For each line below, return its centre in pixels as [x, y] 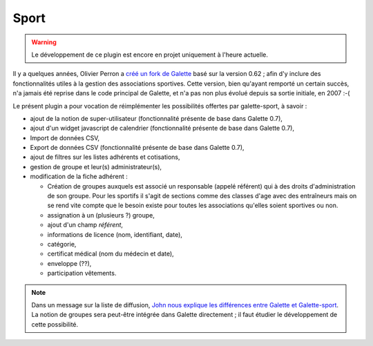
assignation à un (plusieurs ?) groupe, [101, 215]
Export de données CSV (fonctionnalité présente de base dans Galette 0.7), [137, 148]
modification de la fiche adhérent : [79, 177]
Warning [44, 42]
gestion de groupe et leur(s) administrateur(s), [96, 166]
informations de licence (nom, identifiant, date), [115, 234]
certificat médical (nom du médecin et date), [111, 254]
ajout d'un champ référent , [85, 225]
